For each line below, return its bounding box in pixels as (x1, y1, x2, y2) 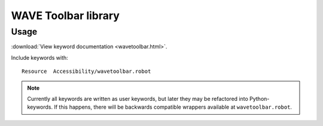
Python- (249, 95, 270, 102)
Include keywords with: (11, 54, 68, 61)
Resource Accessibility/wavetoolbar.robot (22, 68, 151, 75)
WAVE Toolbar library (11, 9, 120, 22)
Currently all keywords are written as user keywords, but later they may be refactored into (27, 95, 248, 102)
